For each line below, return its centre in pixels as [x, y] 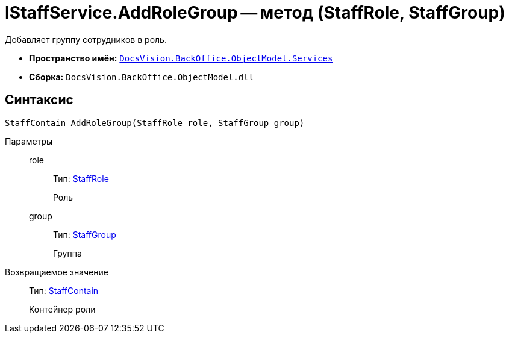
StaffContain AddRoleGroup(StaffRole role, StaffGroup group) [155, 123]
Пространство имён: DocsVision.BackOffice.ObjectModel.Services [181, 58]
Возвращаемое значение [57, 272]
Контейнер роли [62, 309]
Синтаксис [39, 100]
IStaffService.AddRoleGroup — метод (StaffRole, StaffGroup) [255, 13]
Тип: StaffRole [81, 178]
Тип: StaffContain [64, 290]
